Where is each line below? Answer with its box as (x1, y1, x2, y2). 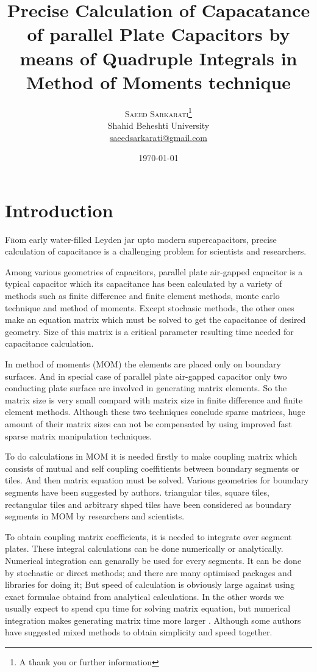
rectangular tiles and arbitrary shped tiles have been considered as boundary (5, 497, 291, 510)
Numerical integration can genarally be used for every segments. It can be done (5, 554, 302, 566)
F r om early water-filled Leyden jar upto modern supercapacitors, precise (5, 233, 277, 245)
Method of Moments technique (26, 69, 291, 94)
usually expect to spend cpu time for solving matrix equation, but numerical (5, 602, 291, 615)
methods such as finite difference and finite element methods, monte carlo (5, 289, 280, 302)
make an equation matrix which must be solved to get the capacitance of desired (5, 313, 306, 326)
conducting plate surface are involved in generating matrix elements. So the (5, 381, 287, 394)
